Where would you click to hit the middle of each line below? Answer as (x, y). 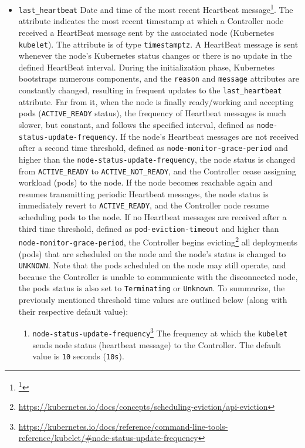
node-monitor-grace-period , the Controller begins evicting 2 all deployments (158, 241)
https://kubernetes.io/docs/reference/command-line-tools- (123, 426)
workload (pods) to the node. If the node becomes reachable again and (145, 182)
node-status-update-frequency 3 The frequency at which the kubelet (160, 332)
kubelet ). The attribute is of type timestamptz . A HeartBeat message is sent (158, 44)
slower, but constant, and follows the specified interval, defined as (136, 124)
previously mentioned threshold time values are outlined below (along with (153, 300)
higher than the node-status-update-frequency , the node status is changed (157, 159)
